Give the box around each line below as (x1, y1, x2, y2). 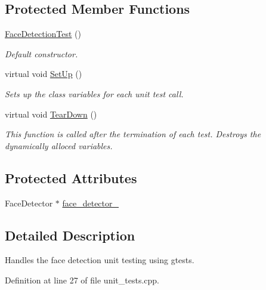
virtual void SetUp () (5, 67, 82, 80)
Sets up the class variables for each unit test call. (5, 87, 184, 100)
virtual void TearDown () (5, 107, 97, 120)
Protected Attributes (5, 168, 137, 187)
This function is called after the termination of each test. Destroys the (5, 128, 261, 140)
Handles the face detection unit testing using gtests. (5, 254, 194, 266)
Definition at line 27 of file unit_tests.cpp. (5, 273, 159, 286)
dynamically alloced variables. (5, 139, 113, 152)
